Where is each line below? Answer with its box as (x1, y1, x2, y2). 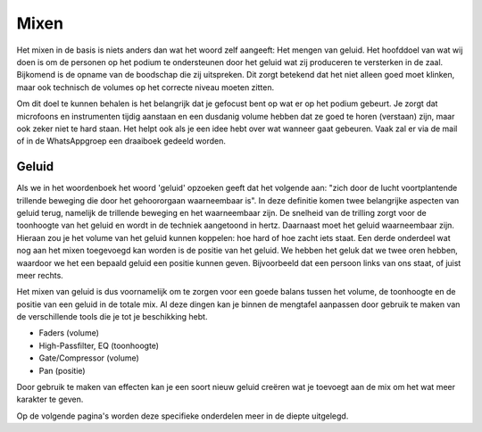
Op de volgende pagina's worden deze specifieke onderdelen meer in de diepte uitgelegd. (16, 411, 349, 421)
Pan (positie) (38, 365, 86, 376)
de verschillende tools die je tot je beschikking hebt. (16, 312, 208, 322)
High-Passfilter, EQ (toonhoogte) (38, 340, 160, 351)
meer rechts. (16, 270, 64, 280)
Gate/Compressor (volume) (38, 353, 140, 363)
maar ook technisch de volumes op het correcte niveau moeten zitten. (16, 81, 275, 93)
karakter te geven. (16, 394, 84, 405)
